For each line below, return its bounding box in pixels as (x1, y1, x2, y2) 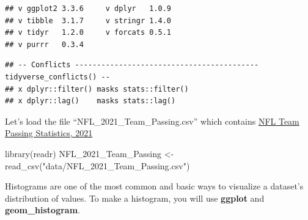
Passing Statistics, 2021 (5, 127, 93, 139)
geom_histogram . (5, 204, 80, 216)
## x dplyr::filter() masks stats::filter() (5, 84, 189, 94)
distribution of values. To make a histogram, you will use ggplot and (5, 191, 265, 204)
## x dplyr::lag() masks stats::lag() (5, 97, 176, 106)
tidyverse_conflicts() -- (5, 72, 110, 81)
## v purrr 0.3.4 (5, 40, 84, 49)
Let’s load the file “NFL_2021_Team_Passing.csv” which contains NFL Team (5, 114, 299, 127)
